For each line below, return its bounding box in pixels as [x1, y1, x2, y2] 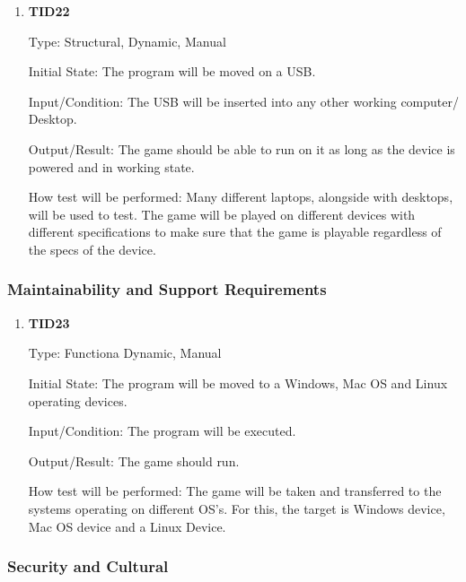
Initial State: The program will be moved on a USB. [28, 62, 316, 81]
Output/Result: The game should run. [28, 451, 240, 470]
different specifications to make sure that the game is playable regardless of [28, 222, 442, 241]
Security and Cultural [7, 555, 169, 578]
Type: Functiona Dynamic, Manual [28, 343, 222, 362]
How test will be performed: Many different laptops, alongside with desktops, [28, 187, 453, 206]
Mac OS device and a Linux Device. [28, 517, 226, 535]
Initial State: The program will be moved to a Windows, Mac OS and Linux [28, 373, 448, 392]
